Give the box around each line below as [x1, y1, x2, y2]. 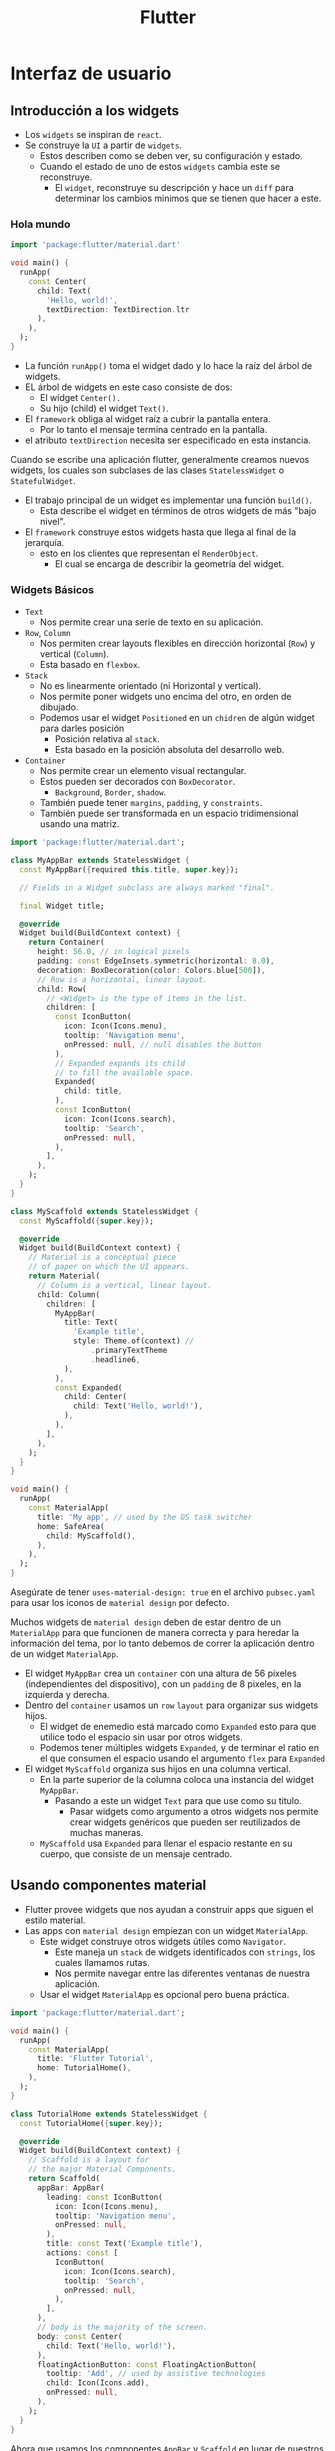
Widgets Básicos [10, 582, 95, 596]
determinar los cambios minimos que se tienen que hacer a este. [54, 192, 322, 204]
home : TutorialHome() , [36, 2063, 132, 2073]
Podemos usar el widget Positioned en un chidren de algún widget [39, 712, 315, 724]
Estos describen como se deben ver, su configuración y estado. [39, 150, 303, 161]
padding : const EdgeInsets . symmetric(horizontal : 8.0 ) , [36, 956, 275, 966]
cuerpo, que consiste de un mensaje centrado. [39, 1848, 233, 1860]
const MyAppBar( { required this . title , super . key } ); [19, 864, 240, 875]
